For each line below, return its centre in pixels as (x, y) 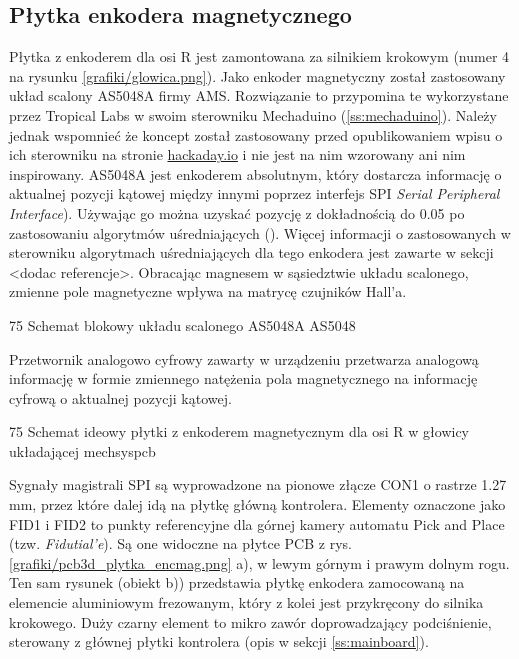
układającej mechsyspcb (82, 450)
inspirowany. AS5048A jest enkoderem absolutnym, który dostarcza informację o (255, 173)
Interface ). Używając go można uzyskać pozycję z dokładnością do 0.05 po (237, 212)
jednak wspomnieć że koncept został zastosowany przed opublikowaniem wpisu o (256, 134)
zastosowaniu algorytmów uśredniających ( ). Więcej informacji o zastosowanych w (260, 232)
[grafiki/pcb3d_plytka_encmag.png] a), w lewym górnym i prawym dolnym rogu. (259, 562)
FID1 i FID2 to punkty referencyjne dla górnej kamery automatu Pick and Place (257, 523)
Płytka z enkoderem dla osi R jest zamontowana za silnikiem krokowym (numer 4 (259, 56)
